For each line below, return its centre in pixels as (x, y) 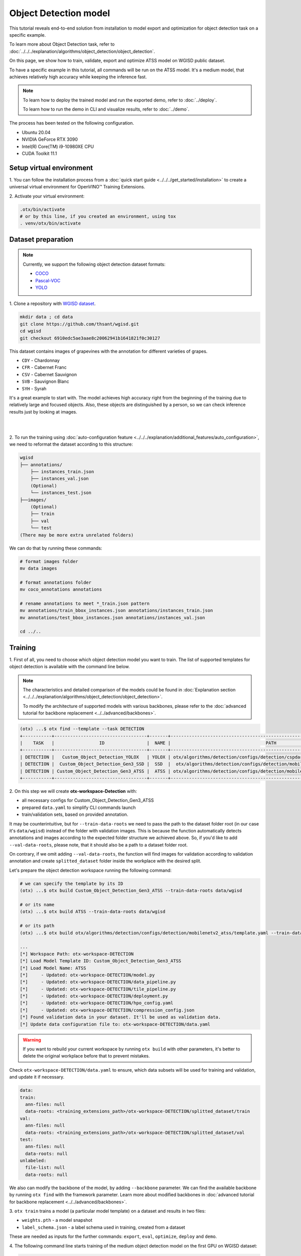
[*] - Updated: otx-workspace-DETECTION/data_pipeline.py (98, 982)
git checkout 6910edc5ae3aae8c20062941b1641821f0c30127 (90, 338)
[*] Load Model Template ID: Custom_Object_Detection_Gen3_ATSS (101, 961)
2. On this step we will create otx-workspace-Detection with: (73, 791)
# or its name (37, 905)
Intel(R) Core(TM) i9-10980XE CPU (58, 146)
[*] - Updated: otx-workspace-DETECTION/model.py (87, 975)
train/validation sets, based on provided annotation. (75, 814)
